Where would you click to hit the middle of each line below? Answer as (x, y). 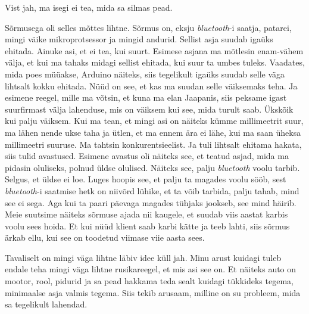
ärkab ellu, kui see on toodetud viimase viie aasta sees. (105, 237)
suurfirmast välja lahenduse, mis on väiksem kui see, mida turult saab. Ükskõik (149, 109)
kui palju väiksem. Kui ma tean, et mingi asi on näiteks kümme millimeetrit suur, (154, 121)
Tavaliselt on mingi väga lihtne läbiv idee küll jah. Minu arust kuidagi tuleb (143, 257)
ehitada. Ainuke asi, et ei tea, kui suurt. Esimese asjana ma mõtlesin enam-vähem (154, 50)
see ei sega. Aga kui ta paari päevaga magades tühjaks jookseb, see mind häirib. (151, 202)
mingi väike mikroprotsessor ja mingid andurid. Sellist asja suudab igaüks (139, 39)
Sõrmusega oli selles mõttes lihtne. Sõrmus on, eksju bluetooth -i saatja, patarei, (148, 27)
